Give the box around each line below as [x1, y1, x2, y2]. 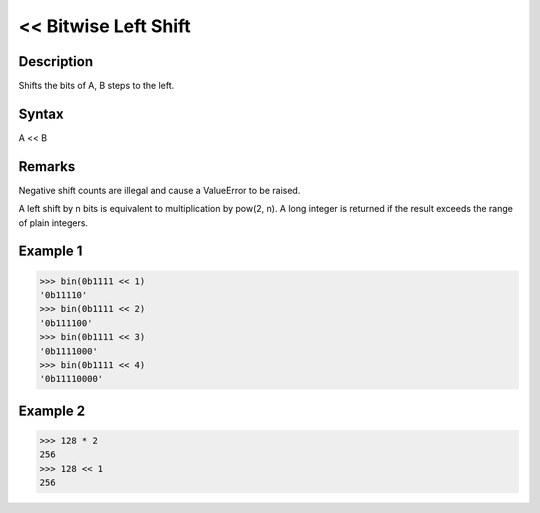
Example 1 [18, 243, 83, 260]
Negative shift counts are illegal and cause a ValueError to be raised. [18, 184, 301, 196]
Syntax [18, 105, 64, 122]
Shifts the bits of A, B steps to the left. [18, 80, 175, 92]
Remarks [18, 158, 76, 175]
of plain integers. [18, 216, 89, 229]
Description [18, 53, 94, 70]
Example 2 [18, 402, 85, 419]
